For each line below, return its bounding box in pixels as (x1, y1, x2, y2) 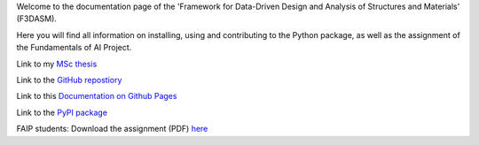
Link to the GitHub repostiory (16, 74, 122, 85)
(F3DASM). (16, 13, 58, 24)
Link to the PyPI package (16, 107, 108, 118)
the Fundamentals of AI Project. (16, 42, 132, 53)
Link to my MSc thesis (16, 58, 98, 69)
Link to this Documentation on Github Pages (16, 91, 177, 102)
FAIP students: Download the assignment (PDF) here (16, 124, 208, 134)
